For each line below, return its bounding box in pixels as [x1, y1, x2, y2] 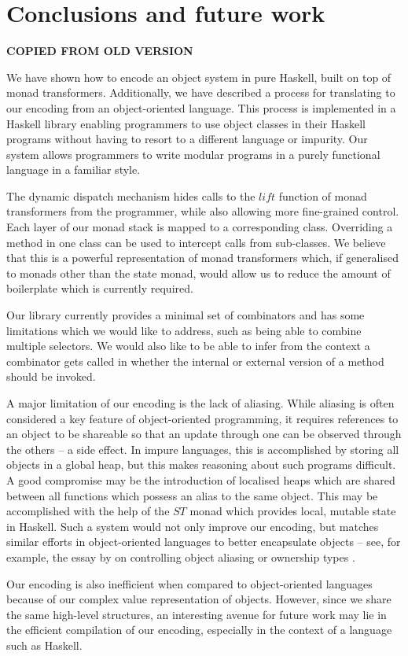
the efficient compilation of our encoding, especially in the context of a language [6, 621, 392, 638]
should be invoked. [6, 368, 96, 385]
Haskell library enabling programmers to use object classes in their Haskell [6, 115, 366, 131]
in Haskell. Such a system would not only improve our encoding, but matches [6, 518, 379, 534]
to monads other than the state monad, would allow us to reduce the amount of [6, 264, 391, 281]
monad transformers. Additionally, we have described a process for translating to [6, 84, 395, 101]
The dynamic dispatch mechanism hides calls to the [6, 187, 255, 204]
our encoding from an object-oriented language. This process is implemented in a [6, 99, 396, 116]
